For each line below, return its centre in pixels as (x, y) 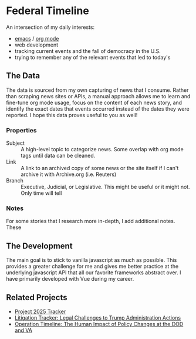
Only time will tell (41, 193)
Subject (15, 143)
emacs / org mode (37, 38)
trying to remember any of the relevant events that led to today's (92, 57)
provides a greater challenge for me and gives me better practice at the (92, 267)
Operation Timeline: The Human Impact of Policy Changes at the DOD (99, 324)
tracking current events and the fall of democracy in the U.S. (88, 51)
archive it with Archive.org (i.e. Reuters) (69, 174)
